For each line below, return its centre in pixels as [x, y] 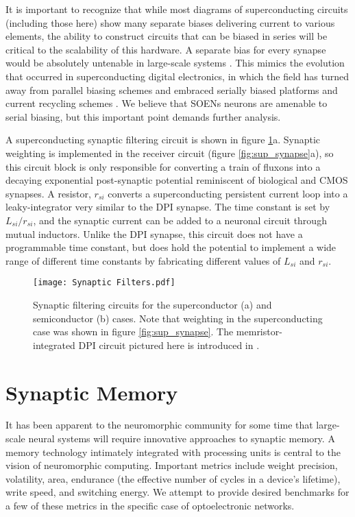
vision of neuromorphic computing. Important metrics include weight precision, [172, 465]
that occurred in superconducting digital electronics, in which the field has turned [177, 76]
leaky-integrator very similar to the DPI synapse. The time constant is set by [168, 207]
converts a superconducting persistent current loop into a [228, 193]
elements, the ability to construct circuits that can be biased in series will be [167, 36]
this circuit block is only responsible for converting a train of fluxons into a [163, 166]
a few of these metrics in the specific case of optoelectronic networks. [150, 505]
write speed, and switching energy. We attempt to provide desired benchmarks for [177, 492]
